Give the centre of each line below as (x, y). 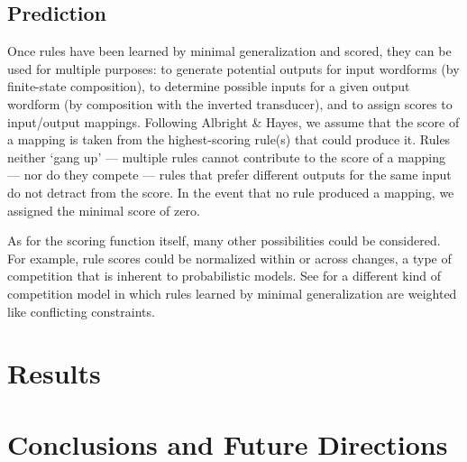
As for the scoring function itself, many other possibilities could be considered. (224, 240)
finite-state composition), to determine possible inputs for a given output (209, 86)
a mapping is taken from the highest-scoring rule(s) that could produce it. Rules (229, 139)
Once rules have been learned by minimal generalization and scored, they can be (229, 51)
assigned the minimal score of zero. (104, 210)
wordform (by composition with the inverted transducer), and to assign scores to (230, 103)
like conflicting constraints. (81, 311)
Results (54, 373)
